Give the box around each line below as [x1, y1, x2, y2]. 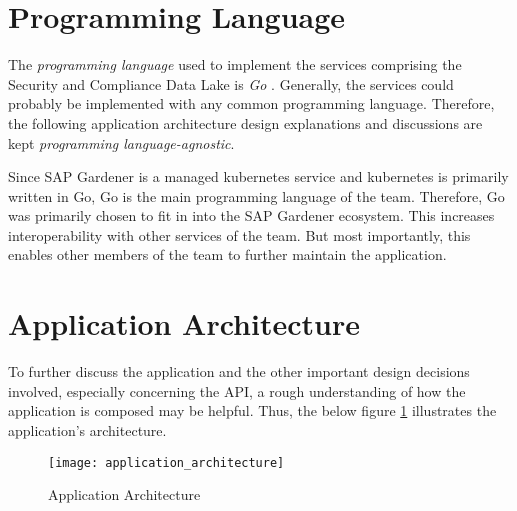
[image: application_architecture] [48, 455, 285, 470]
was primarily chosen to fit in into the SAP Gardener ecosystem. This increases [8, 205, 495, 226]
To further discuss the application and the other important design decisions [8, 361, 470, 382]
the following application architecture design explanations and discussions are [8, 112, 483, 133]
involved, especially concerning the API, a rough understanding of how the [8, 380, 466, 401]
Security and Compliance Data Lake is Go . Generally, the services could [8, 73, 454, 94]
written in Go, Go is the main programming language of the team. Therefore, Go [8, 185, 505, 206]
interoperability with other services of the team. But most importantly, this [8, 224, 471, 245]
